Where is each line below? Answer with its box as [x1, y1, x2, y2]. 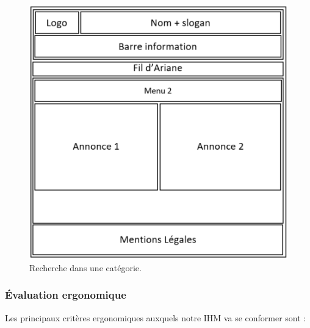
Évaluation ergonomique [5, 287, 126, 302]
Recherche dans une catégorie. [29, 261, 142, 274]
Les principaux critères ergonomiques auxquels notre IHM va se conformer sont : [5, 311, 306, 324]
